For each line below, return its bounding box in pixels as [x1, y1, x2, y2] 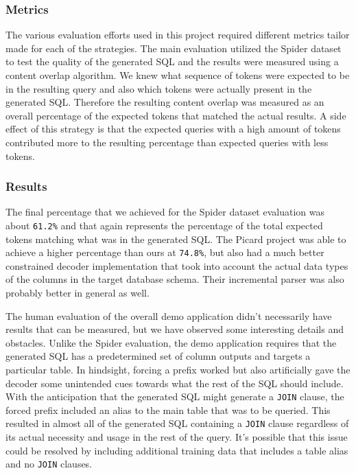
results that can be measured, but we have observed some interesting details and [5, 322, 344, 336]
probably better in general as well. [5, 286, 150, 300]
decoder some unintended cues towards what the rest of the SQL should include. [5, 376, 344, 390]
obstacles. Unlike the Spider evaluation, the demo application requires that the [5, 335, 337, 349]
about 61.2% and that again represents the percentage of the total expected [5, 218, 323, 232]
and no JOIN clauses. [5, 457, 93, 471]
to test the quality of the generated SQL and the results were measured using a [5, 54, 339, 69]
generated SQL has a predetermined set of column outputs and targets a [5, 349, 311, 363]
